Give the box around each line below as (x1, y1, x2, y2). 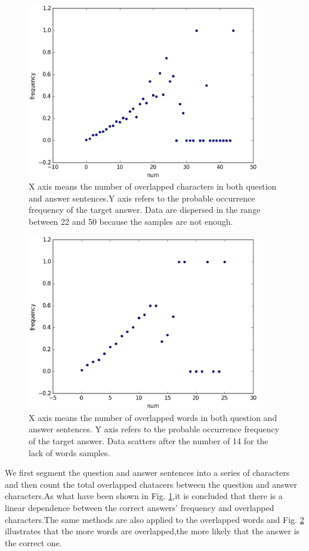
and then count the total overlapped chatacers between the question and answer (5, 478, 297, 490)
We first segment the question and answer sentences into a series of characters (5, 466, 290, 479)
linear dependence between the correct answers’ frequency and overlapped (5, 501, 274, 513)
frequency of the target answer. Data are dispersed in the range (29, 203, 261, 216)
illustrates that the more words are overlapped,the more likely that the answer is (5, 525, 300, 537)
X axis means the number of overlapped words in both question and (29, 411, 277, 423)
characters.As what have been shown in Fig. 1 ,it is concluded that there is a (5, 490, 283, 502)
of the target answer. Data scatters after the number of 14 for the (29, 435, 268, 447)
